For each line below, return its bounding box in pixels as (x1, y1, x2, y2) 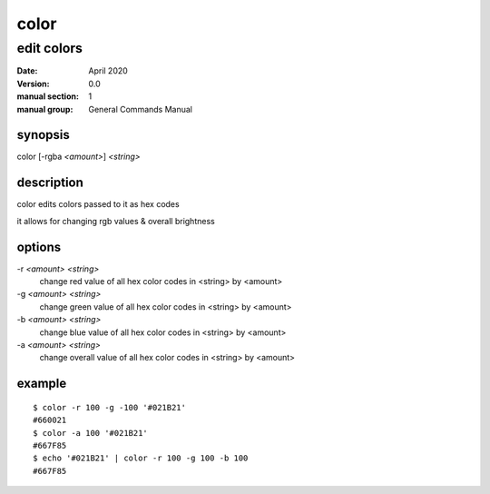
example (16, 376, 67, 391)
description (16, 175, 83, 191)
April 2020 (88, 65, 129, 76)
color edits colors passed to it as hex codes (16, 199, 181, 210)
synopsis (16, 127, 70, 143)
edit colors (16, 40, 83, 56)
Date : (16, 65, 38, 76)
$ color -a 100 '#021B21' (33, 428, 149, 438)
